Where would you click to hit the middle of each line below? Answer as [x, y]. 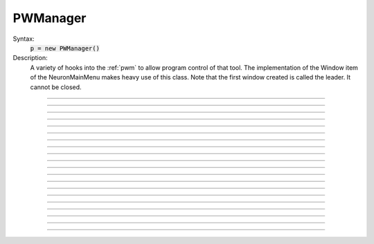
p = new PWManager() [65, 48]
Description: [30, 58]
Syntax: [24, 39]
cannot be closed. [56, 87]
